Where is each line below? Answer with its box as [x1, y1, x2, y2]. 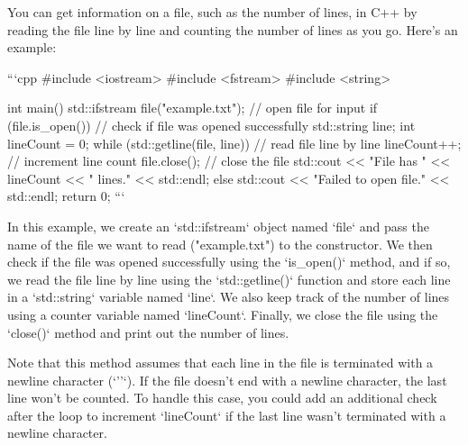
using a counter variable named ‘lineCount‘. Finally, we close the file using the [7, 304, 438, 323]
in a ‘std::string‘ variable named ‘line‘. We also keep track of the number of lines [7, 287, 450, 306]
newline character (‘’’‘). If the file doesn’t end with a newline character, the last [7, 370, 447, 389]
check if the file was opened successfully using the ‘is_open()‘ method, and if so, [7, 252, 451, 271]
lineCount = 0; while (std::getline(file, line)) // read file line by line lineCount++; [7, 133, 462, 152]
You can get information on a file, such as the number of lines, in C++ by [7, 3, 418, 21]
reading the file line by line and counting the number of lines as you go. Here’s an [7, 20, 458, 39]
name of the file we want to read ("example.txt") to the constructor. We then [7, 234, 433, 253]
